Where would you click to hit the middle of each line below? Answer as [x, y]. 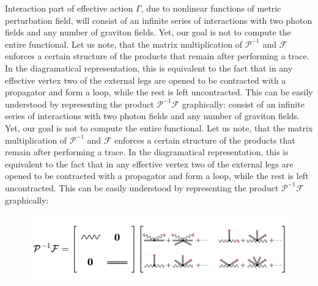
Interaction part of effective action [69, 8]
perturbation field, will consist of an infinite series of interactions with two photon [159, 20]
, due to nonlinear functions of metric [211, 8]
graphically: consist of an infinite [243, 104]
